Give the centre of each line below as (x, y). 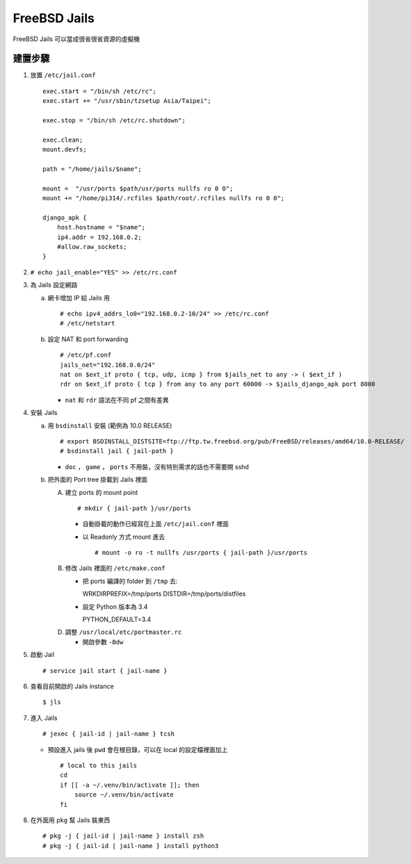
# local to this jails (99, 765)
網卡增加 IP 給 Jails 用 (79, 297)
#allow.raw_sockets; (92, 247)
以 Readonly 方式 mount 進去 (124, 537)
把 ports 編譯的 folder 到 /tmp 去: (130, 581)
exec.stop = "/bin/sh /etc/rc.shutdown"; (114, 121)
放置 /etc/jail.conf (63, 75)
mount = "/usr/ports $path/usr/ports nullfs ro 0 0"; (138, 188)
